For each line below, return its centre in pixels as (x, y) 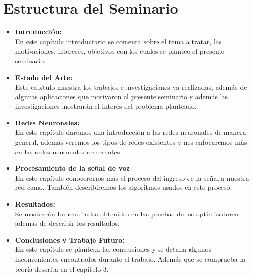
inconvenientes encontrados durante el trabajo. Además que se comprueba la (130, 259)
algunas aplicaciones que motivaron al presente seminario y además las (122, 96)
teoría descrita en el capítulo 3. (62, 268)
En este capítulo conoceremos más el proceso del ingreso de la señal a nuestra (132, 177)
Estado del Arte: (44, 77)
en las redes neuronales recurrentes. (68, 151)
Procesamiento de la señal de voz (72, 168)
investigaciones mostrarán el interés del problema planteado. (106, 106)
